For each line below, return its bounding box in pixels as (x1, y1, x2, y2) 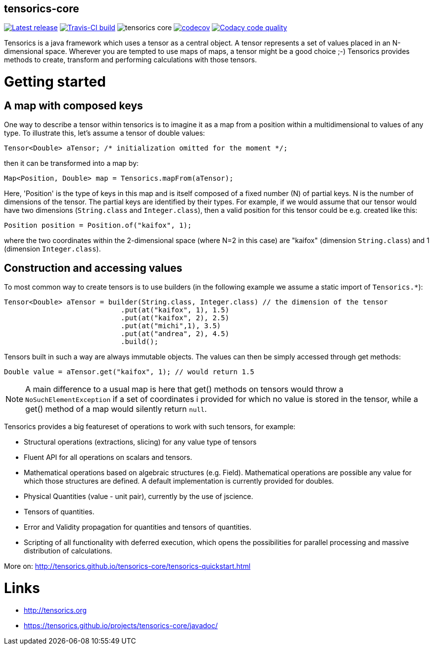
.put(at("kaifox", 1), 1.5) (121, 306, 230, 314)
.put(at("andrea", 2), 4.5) (121, 330, 230, 338)
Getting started (4, 73, 106, 91)
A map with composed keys (4, 99, 143, 112)
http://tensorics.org (24, 605, 87, 614)
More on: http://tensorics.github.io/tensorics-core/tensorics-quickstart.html (4, 562, 251, 571)
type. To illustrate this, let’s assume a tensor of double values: (4, 129, 205, 138)
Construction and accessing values (4, 261, 183, 274)
